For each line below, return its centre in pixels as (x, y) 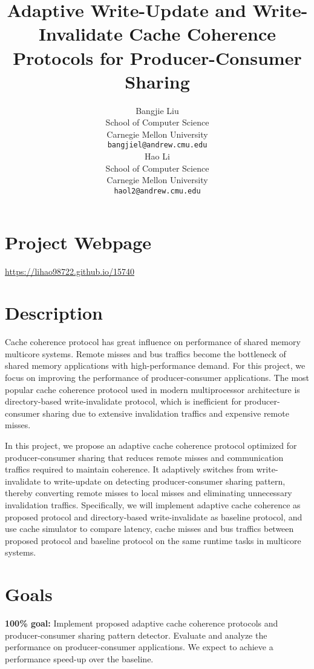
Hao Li (157, 156)
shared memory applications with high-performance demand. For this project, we (155, 365)
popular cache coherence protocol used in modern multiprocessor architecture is (152, 389)
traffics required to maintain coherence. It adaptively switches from (129, 469)
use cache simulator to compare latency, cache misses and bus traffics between (149, 529)
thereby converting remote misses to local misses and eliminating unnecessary (149, 493)
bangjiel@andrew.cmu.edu (157, 145)
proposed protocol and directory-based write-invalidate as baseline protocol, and (154, 516)
